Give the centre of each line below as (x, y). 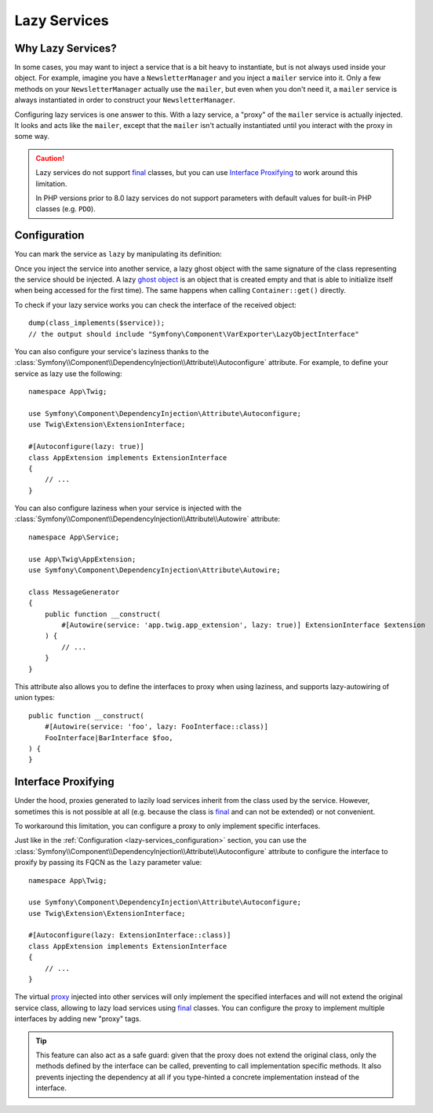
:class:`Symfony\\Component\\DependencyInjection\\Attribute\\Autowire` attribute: (147, 519)
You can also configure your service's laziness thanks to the (112, 352)
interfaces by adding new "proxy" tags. (78, 1019)
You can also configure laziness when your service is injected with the (128, 508)
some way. (32, 137)
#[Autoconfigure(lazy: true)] (87, 447)
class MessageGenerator (74, 592)
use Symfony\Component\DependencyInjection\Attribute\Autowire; (155, 570)
